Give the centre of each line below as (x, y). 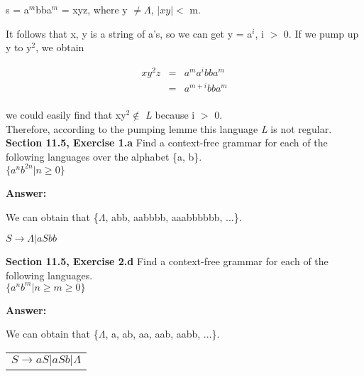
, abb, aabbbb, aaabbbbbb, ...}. (173, 216)
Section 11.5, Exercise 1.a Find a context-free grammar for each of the (167, 143)
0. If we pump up (321, 33)
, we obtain (60, 47)
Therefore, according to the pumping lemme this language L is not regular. (169, 128)
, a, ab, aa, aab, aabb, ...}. (162, 334)
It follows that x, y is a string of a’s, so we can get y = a (129, 33)
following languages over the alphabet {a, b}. (104, 156)
